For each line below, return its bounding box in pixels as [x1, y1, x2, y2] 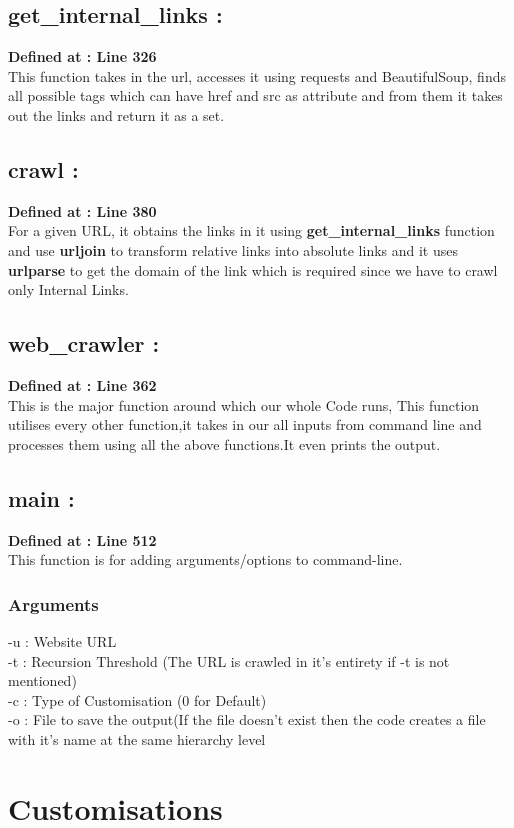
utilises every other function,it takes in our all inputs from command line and [8, 414, 482, 435]
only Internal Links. [8, 279, 129, 300]
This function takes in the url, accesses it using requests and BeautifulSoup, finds [8, 65, 506, 86]
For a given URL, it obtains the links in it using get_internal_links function [8, 220, 495, 241]
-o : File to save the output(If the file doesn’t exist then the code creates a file [8, 709, 486, 730]
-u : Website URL [8, 630, 117, 651]
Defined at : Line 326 [8, 46, 157, 67]
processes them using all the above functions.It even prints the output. [8, 433, 441, 454]
